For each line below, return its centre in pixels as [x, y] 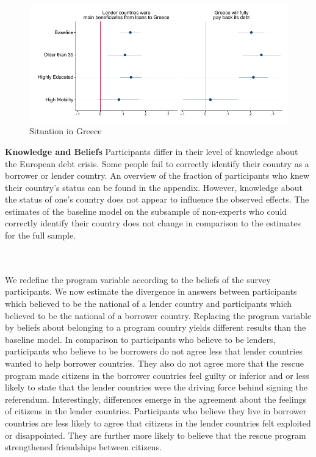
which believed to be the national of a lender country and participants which [149, 304]
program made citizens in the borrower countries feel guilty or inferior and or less [157, 375]
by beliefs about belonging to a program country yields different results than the [156, 327]
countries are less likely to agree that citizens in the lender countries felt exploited [158, 423]
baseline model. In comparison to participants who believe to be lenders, [140, 339]
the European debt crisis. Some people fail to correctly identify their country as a [157, 163]
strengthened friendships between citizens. [84, 447]
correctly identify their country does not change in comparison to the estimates [153, 223]
